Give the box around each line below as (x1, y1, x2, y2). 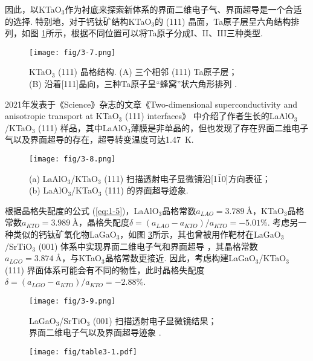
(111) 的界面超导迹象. (105, 184, 189, 197)
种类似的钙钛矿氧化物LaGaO (5, 228, 117, 241)
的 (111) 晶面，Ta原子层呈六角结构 (154, 15, 291, 27)
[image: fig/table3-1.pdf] (29, 347, 137, 356)
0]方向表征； (221, 172, 271, 184)
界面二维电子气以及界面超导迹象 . (29, 326, 161, 339)
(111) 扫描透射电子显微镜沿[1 (104, 172, 218, 184)
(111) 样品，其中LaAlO (38, 121, 127, 134)
